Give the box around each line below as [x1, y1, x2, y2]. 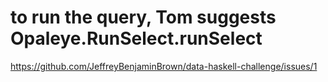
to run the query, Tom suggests [10, 6, 277, 29]
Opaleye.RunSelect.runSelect [10, 27, 263, 50]
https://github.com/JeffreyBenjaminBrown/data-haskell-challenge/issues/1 [10, 60, 318, 72]
